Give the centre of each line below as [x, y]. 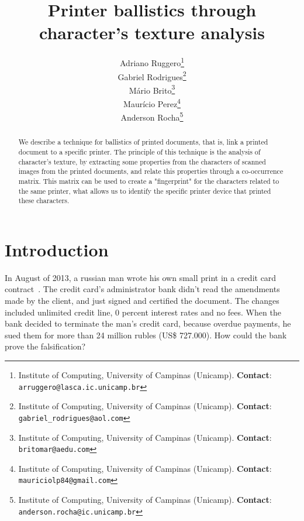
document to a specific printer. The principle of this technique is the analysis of [139, 152]
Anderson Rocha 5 [152, 116]
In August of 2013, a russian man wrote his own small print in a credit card [141, 277]
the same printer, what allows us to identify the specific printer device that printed [145, 191]
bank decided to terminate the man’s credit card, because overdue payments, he [148, 323]
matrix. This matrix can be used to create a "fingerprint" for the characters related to [149, 181]
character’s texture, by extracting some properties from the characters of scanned [142, 161]
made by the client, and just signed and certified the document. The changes [142, 301]
